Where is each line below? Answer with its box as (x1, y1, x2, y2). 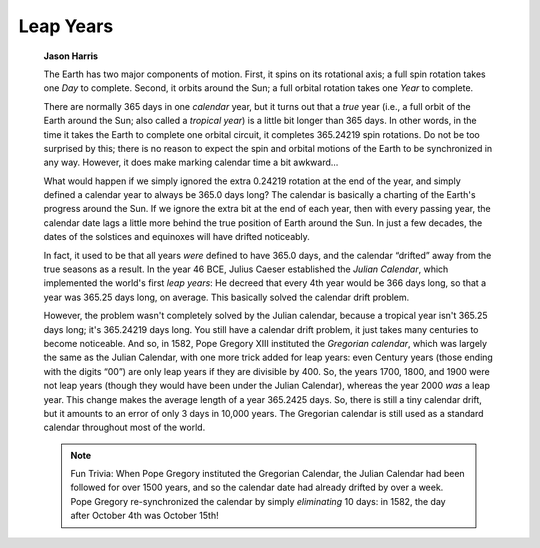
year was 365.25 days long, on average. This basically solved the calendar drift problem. (43, 291, 410, 303)
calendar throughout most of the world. (43, 421, 206, 434)
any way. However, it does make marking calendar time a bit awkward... (43, 156, 339, 169)
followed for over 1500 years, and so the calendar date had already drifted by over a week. (70, 481, 444, 494)
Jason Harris (43, 50, 99, 62)
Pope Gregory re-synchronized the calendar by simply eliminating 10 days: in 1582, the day (70, 495, 446, 507)
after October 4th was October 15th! (70, 510, 219, 522)
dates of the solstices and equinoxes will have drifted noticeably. (43, 231, 310, 243)
